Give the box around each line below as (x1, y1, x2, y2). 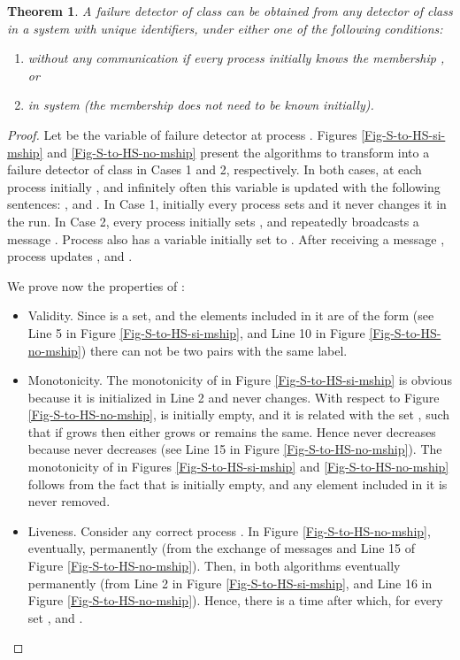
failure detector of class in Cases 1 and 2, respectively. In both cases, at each (7, 160, 422, 179)
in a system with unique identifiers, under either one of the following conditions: (7, 19, 443, 37)
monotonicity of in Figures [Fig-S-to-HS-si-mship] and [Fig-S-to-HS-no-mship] (27, 457, 449, 476)
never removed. (27, 492, 111, 510)
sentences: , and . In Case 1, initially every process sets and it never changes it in (7, 195, 447, 213)
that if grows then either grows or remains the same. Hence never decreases (27, 422, 436, 441)
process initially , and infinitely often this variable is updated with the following (7, 177, 441, 196)
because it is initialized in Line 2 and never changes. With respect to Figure (27, 388, 440, 406)
